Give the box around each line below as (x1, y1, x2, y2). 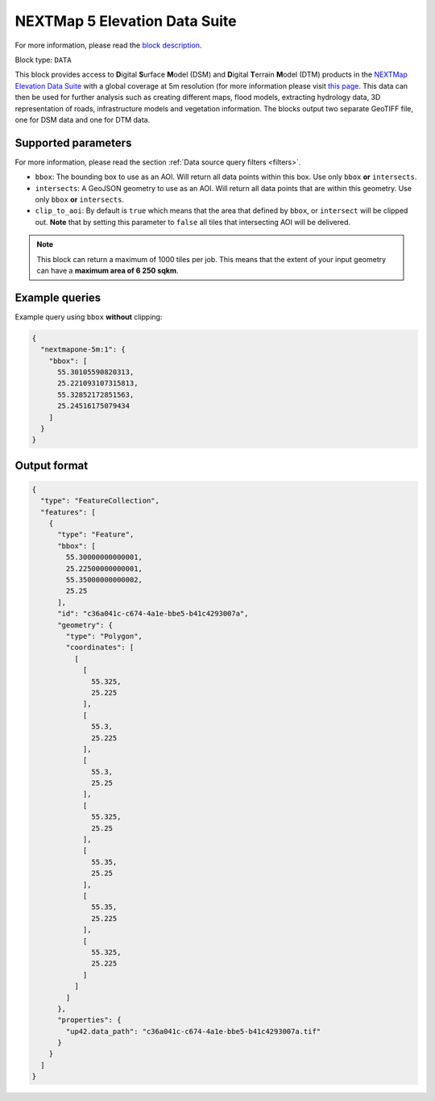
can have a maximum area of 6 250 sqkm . (36, 265, 179, 275)
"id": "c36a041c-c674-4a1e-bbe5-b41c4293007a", (57, 609, 249, 619)
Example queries (14, 290, 101, 304)
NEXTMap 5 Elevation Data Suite (14, 12, 237, 30)
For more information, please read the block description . (14, 40, 202, 50)
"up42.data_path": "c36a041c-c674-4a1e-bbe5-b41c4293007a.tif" (65, 1027, 321, 1036)
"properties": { (57, 1016, 122, 1024)
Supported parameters (14, 136, 132, 149)
